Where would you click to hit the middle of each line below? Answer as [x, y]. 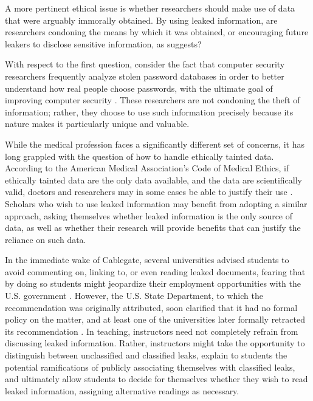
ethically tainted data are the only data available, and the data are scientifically [154, 180]
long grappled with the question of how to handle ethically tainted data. [139, 156]
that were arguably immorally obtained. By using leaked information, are [141, 20]
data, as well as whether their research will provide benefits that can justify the [153, 228]
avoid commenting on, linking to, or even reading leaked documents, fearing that [155, 271]
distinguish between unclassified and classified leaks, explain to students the [146, 355]
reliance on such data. [46, 239]
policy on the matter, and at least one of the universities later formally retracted [155, 319]
